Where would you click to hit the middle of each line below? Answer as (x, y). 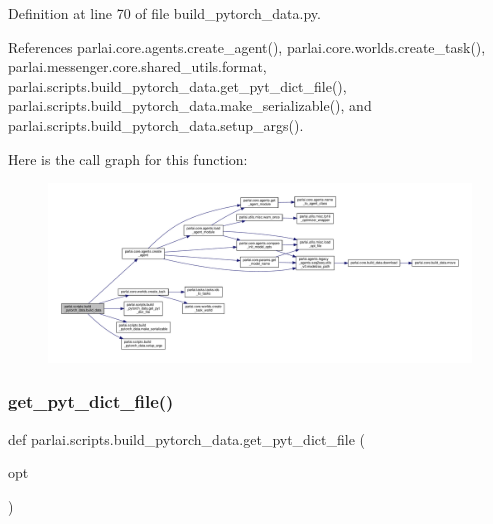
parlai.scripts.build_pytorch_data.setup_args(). (156, 124)
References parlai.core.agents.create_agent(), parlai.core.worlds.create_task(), (247, 46)
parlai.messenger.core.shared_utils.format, (137, 66)
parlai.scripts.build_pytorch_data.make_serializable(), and (190, 105)
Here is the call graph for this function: (128, 158)
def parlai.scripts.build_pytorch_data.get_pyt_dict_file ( (186, 438)
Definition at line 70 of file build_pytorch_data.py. (164, 13)
